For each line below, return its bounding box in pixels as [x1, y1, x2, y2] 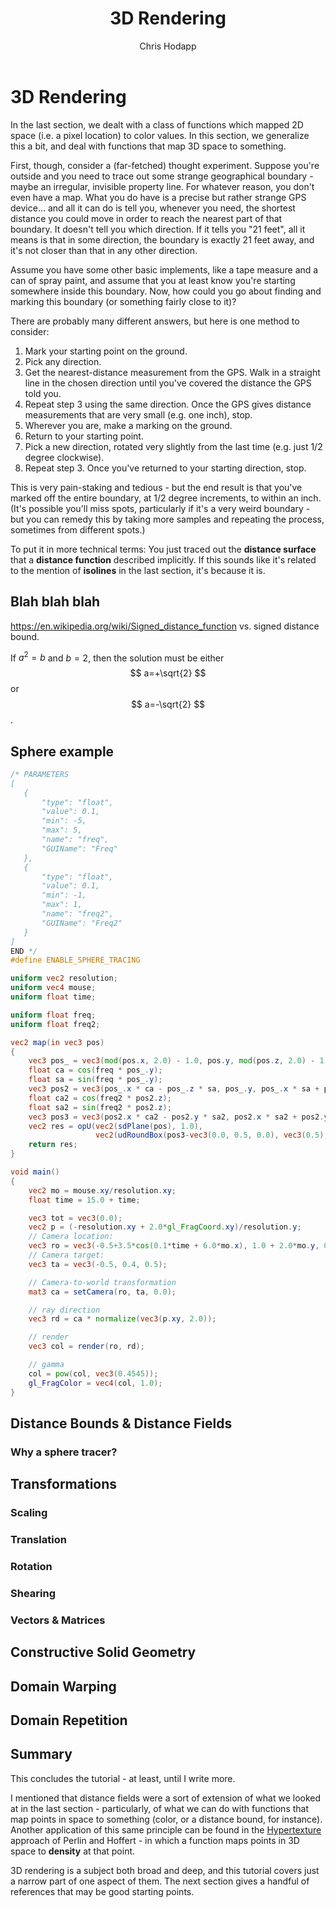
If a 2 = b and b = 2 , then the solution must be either [10, 650, 225, 664]
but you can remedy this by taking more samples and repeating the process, [10, 513, 325, 525]
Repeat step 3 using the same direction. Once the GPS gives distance [24, 398, 312, 410]
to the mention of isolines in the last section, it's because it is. [10, 564, 266, 576]
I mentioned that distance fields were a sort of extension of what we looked [10, 1792, 322, 1804]
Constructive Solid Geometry [10, 1644, 197, 1661]
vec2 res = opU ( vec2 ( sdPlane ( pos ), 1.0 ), [28, 1121, 203, 1131]
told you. [24, 387, 62, 399]
